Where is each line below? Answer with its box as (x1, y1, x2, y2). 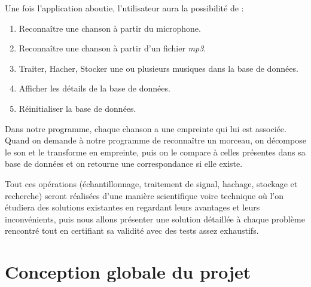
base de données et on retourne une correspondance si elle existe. (5, 157, 243, 170)
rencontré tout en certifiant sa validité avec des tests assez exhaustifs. (5, 224, 259, 237)
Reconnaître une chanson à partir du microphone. (19, 22, 201, 34)
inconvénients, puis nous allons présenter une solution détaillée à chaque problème (5, 212, 305, 225)
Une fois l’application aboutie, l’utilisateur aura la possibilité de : (5, 2, 244, 14)
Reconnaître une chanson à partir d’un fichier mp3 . (19, 42, 206, 54)
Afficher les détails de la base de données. (19, 82, 170, 94)
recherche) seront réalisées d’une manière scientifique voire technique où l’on (5, 189, 284, 201)
